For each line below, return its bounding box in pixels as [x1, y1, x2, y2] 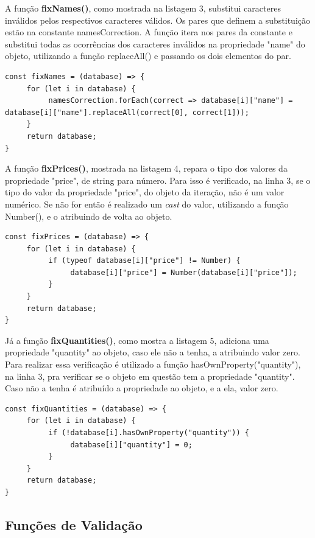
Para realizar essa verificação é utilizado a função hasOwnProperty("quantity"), [5, 358, 301, 371]
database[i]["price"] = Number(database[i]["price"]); [70, 268, 297, 277]
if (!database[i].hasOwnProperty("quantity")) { [48, 428, 249, 437]
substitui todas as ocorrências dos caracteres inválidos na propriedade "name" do [5, 37, 305, 50]
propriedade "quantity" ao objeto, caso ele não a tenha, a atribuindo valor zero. [5, 346, 300, 358]
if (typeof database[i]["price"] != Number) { [48, 256, 241, 265]
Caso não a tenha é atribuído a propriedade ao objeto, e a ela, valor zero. [5, 382, 278, 394]
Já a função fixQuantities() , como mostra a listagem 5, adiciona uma [5, 334, 269, 346]
